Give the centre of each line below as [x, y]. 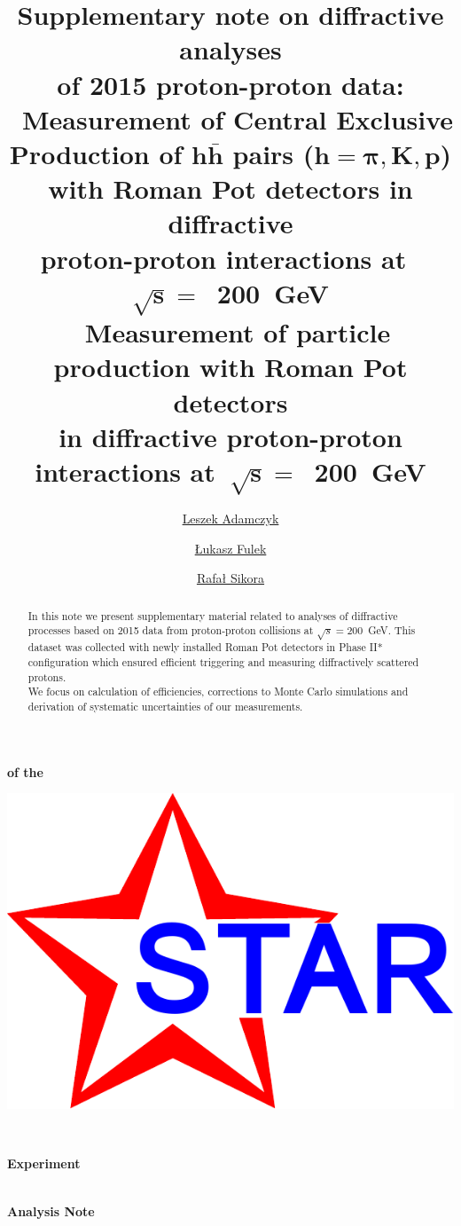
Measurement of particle [238, 332]
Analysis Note [51, 1210]
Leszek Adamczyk [230, 519]
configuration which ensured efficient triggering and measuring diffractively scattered [223, 662]
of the [25, 771]
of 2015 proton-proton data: [230, 84]
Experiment [44, 1163]
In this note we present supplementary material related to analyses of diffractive [213, 615]
